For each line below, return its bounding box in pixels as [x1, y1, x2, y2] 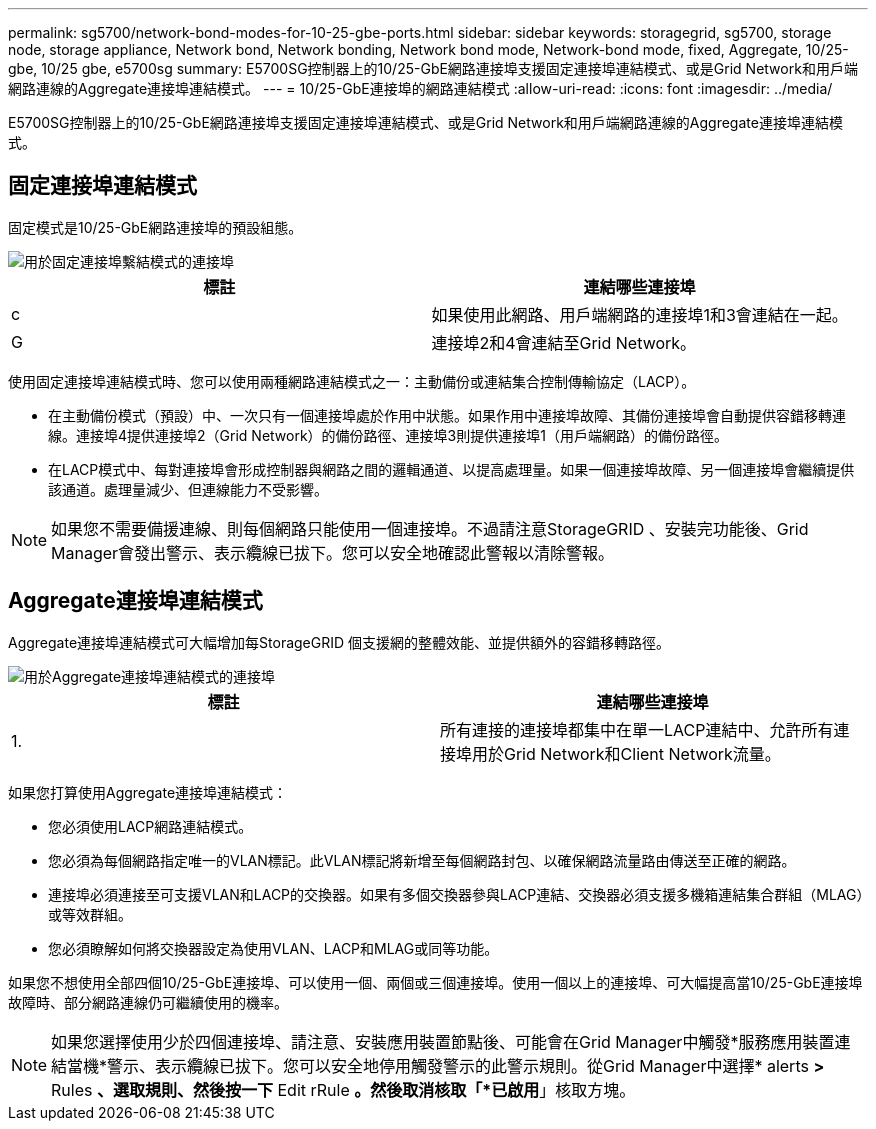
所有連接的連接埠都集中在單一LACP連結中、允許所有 [440, 719, 834, 740]
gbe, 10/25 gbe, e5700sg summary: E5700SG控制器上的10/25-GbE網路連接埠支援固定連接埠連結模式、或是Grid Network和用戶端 [8, 60, 858, 77]
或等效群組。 [48, 905, 132, 923]
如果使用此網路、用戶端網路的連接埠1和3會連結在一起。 [431, 304, 848, 325]
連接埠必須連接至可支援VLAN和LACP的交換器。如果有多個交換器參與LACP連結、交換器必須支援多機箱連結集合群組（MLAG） [48, 885, 864, 903]
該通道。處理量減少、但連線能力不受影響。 [48, 480, 328, 498]
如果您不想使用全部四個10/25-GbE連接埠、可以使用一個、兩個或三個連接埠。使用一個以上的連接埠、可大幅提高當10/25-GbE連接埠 [8, 973, 863, 991]
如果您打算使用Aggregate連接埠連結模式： [8, 783, 288, 801]
